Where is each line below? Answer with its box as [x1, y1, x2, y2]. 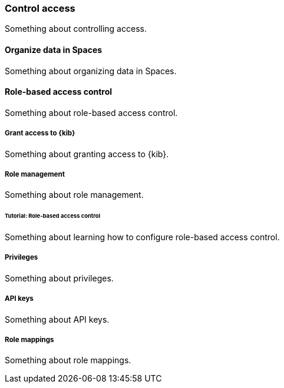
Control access [5, 2, 75, 14]
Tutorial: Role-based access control [5, 213, 101, 220]
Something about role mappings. [5, 355, 131, 366]
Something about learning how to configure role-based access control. [5, 232, 280, 243]
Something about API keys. [5, 314, 110, 324]
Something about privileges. [5, 273, 114, 283]
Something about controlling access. [5, 24, 147, 34]
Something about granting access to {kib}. [5, 148, 169, 159]
